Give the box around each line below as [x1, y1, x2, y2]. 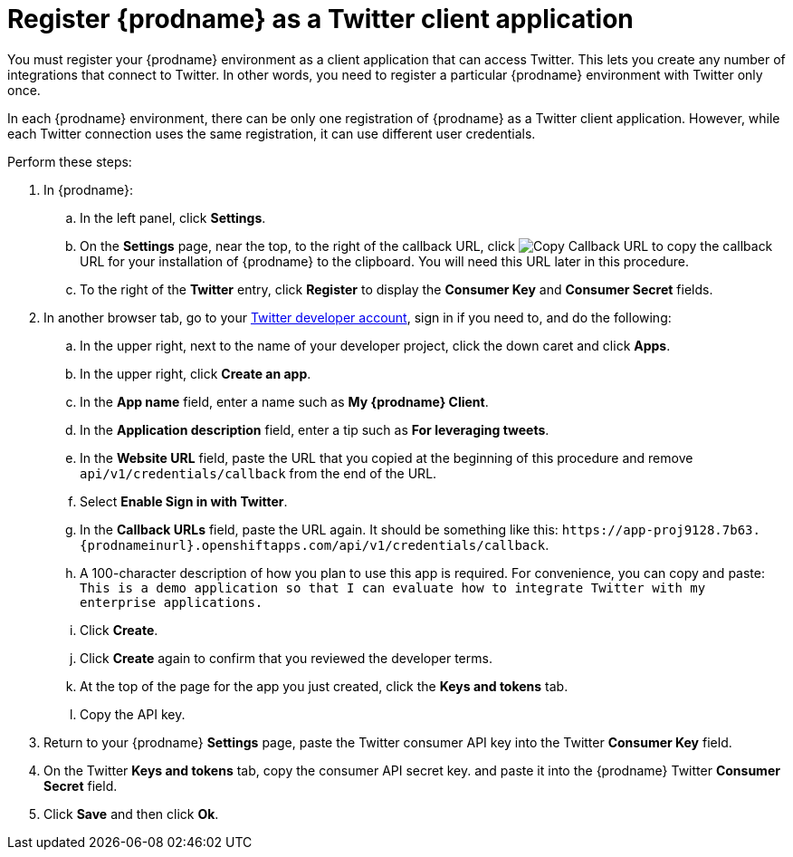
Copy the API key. [80, 706, 186, 722]
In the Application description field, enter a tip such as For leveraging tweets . [80, 421, 549, 438]
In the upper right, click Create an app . [80, 365, 311, 381]
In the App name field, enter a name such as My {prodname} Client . [80, 393, 489, 409]
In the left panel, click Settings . [80, 209, 266, 226]
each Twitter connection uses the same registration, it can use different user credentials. [7, 125, 536, 141]
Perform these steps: [7, 153, 132, 169]
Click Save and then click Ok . [43, 805, 219, 822]
